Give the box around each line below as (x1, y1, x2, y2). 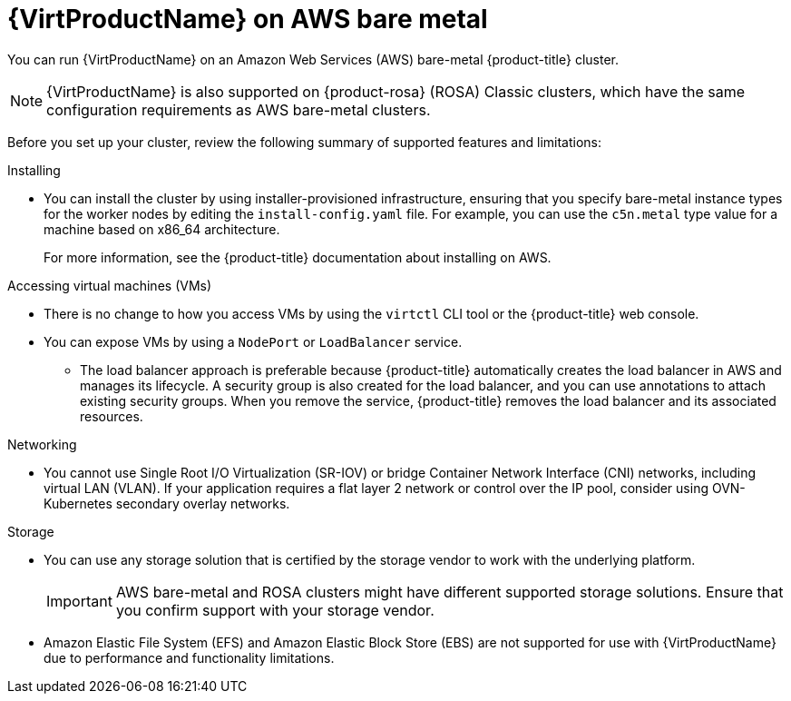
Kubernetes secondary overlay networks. (44, 495, 290, 511)
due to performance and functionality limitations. (44, 649, 335, 666)
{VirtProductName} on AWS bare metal (7, 4, 488, 35)
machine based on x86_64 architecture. (44, 221, 280, 237)
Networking (7, 436, 77, 452)
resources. (80, 408, 143, 424)
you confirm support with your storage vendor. (115, 600, 435, 619)
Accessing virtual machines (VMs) (7, 277, 212, 293)
